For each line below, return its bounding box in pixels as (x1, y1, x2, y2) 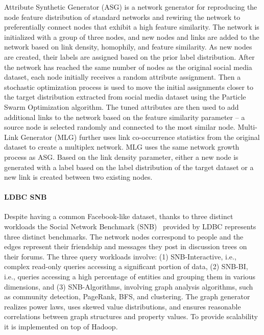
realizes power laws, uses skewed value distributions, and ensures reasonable (4, 301, 241, 312)
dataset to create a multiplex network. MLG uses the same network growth (4, 141, 239, 152)
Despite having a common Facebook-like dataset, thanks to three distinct (4, 211, 233, 222)
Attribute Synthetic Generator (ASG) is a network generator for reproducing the (4, 2, 257, 12)
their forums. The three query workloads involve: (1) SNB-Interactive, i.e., (4, 251, 236, 261)
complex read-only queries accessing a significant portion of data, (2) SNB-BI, (4, 261, 248, 272)
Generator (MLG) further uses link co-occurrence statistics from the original (20, 131, 260, 142)
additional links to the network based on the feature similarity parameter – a (4, 111, 245, 122)
